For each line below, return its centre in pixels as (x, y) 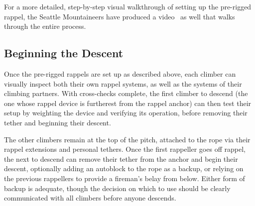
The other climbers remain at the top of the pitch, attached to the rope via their (127, 139)
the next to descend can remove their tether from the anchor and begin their (121, 158)
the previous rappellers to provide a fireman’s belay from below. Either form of (125, 178)
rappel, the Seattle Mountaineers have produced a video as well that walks (120, 16)
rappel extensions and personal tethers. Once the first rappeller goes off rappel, (125, 149)
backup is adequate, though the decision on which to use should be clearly (117, 188)
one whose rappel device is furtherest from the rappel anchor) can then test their (128, 103)
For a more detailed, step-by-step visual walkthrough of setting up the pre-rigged (128, 6)
